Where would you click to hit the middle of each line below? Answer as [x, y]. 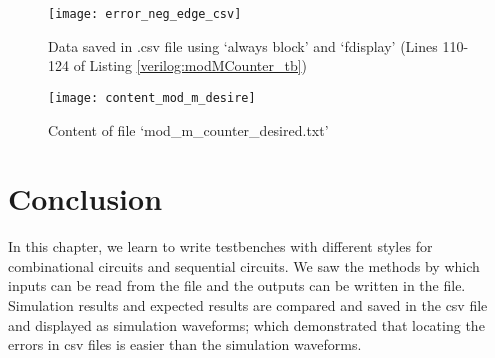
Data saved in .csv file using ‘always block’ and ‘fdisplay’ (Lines [243, 45]
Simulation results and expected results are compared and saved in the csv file [248, 305]
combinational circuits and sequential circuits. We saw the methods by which [244, 265]
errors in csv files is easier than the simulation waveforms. [185, 344]
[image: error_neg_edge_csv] [145, 14]
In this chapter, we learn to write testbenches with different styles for [220, 246]
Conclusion [85, 198]
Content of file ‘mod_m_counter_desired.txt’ [188, 129]
